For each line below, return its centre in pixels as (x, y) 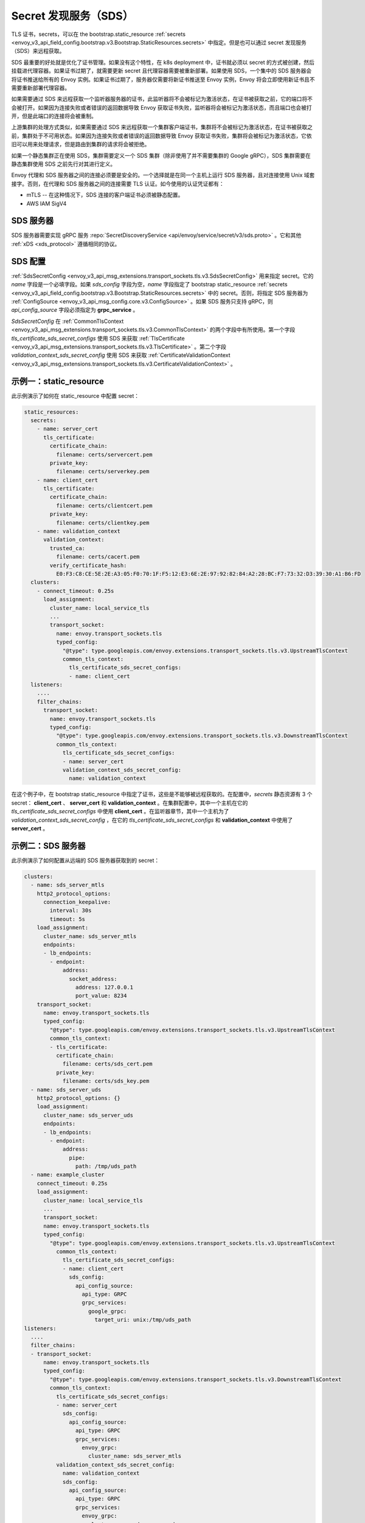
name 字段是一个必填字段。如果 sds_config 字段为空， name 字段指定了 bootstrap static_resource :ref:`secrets (149, 284)
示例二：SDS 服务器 (48, 846)
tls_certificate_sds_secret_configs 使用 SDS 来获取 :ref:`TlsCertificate (98, 338)
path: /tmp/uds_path (106, 1166)
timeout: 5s (67, 919)
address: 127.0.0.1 (104, 987)
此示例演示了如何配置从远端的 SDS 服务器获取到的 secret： (85, 860)
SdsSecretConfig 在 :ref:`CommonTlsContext (68, 321)
